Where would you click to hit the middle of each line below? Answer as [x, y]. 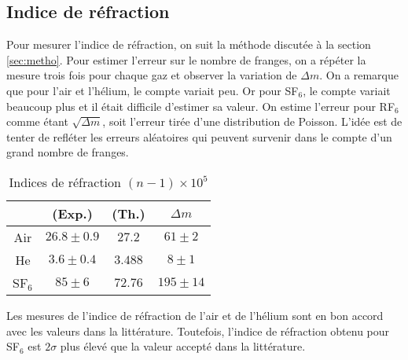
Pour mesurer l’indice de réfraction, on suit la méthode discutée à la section [189, 44]
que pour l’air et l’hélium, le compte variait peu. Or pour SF [153, 90]
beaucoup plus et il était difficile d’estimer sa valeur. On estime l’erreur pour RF [201, 106]
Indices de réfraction [65, 182]
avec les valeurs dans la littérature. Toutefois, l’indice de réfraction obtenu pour [198, 331]
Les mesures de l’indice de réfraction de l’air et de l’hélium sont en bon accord [195, 315]
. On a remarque [359, 75]
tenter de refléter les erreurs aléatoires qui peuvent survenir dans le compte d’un [199, 136]
